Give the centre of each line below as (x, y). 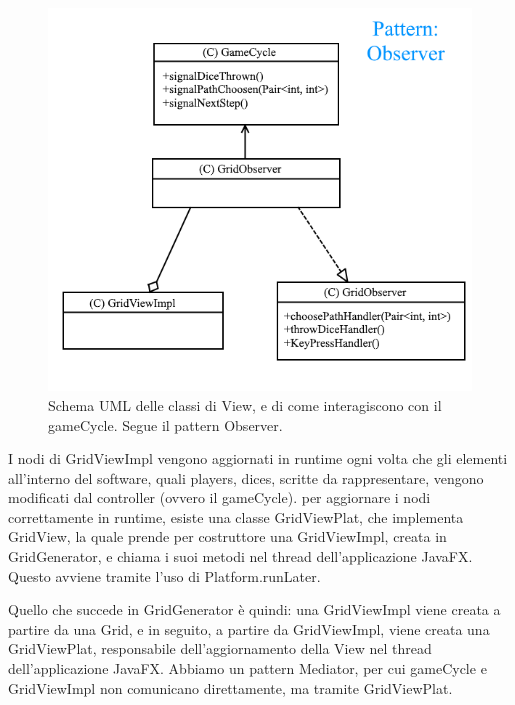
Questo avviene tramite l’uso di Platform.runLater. (164, 575)
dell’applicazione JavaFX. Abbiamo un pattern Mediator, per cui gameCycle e (247, 668)
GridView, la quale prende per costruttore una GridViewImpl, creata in (227, 536)
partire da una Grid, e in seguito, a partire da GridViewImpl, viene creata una (249, 628)
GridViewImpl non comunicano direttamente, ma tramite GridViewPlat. (230, 687)
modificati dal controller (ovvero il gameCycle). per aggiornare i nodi (219, 497)
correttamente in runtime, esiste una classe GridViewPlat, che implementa (236, 516)
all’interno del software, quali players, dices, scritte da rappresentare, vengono (246, 477)
